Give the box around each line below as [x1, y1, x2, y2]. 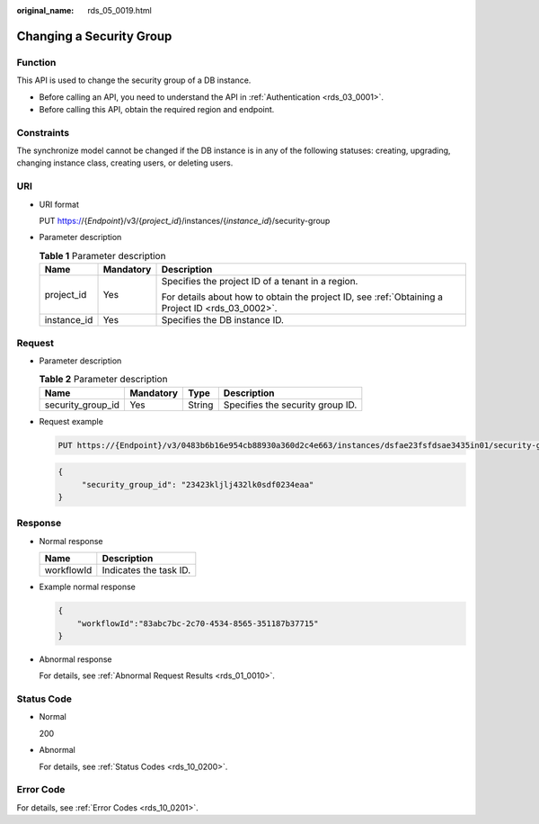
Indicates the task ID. [102, 564, 191, 577]
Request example [39, 416, 103, 426]
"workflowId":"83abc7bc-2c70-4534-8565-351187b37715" [76, 618, 319, 629]
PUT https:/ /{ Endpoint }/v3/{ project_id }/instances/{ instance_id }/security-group [39, 216, 331, 226]
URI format [39, 199, 80, 210]
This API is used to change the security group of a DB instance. [16, 75, 252, 85]
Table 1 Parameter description [39, 249, 166, 262]
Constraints [16, 126, 70, 139]
